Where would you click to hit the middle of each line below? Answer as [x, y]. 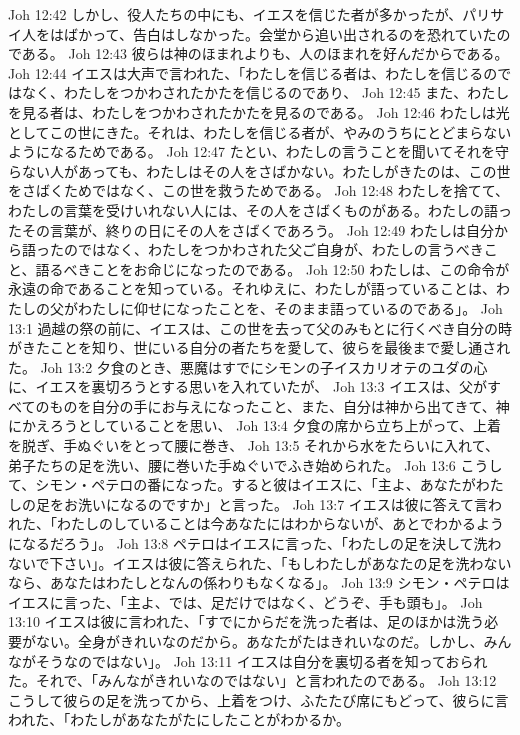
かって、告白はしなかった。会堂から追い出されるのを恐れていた [287, 33]
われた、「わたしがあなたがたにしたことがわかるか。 [179, 719]
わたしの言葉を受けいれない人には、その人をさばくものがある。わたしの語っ [260, 209]
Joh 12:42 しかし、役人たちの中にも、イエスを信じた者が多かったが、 [235, 14]
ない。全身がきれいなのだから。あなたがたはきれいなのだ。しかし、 [259, 641]
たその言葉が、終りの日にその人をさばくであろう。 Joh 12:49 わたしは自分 [251, 229]
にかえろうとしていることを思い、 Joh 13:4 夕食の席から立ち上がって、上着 [255, 425]
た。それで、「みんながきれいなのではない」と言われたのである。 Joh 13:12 [252, 680]
